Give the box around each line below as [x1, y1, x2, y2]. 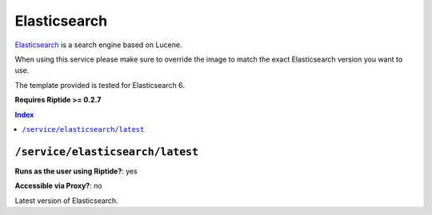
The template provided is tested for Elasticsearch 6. [14, 80, 186, 90]
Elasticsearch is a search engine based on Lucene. [14, 40, 182, 50]
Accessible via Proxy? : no [14, 181, 103, 191]
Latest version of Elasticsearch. [14, 196, 119, 205]
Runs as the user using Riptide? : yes [14, 166, 138, 176]
